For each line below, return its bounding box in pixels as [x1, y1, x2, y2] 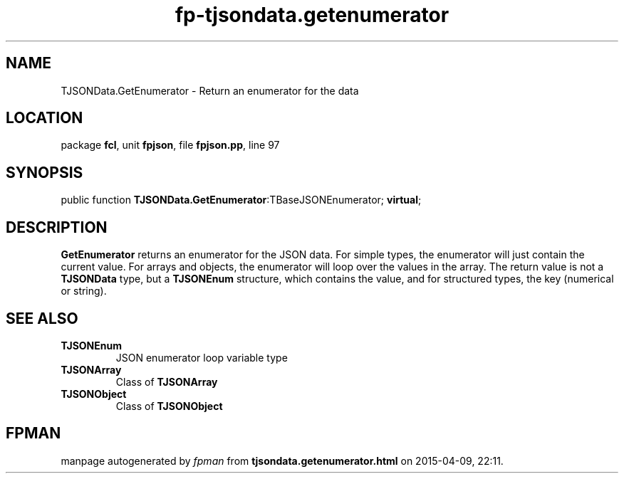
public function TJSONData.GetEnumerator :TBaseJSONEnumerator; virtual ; [61, 194, 422, 206]
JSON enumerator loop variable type [115, 351, 288, 364]
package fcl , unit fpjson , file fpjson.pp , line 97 [61, 139, 280, 152]
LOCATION [6, 109, 83, 127]
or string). [61, 285, 107, 298]
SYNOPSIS [6, 163, 83, 181]
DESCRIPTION [6, 218, 108, 236]
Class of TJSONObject [115, 399, 223, 412]
